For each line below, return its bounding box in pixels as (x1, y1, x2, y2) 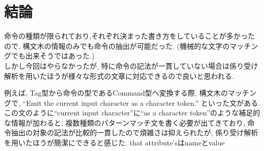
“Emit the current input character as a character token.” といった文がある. (22, 97, 260, 108)
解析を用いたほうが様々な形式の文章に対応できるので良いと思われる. (4, 70, 234, 81)
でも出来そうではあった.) (11, 50, 95, 61)
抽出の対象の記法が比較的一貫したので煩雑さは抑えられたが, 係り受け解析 (11, 127, 258, 138)
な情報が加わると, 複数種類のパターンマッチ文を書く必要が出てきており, (4, 117, 245, 128)
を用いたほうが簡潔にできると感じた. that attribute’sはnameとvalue (4, 137, 225, 148)
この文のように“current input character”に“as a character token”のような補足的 (4, 107, 260, 118)
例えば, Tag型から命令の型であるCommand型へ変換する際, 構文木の (4, 87, 228, 98)
